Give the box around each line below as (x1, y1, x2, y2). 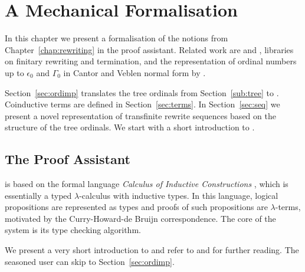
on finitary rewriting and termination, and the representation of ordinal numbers (5, 55, 297, 67)
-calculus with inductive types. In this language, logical (79, 189, 278, 201)
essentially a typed (5, 189, 72, 201)
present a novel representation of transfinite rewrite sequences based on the (5, 109, 276, 122)
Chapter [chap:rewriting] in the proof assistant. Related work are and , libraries (5, 43, 294, 55)
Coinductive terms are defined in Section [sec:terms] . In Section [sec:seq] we (5, 98, 280, 110)
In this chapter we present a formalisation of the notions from (5, 32, 228, 44)
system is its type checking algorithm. (5, 224, 141, 236)
